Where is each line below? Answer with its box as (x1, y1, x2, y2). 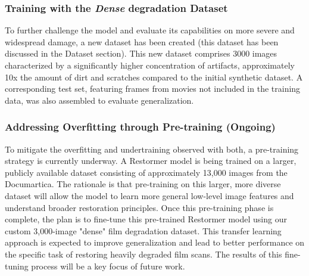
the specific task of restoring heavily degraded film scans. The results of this (5, 247, 282, 260)
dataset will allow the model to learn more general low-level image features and (5, 189, 294, 201)
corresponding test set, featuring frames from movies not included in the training (5, 82, 301, 95)
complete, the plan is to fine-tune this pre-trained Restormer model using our (5, 213, 287, 225)
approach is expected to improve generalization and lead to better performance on (5, 236, 305, 249)
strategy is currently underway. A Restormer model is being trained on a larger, (5, 154, 296, 167)
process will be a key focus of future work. (31, 259, 185, 272)
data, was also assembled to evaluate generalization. (5, 94, 194, 106)
